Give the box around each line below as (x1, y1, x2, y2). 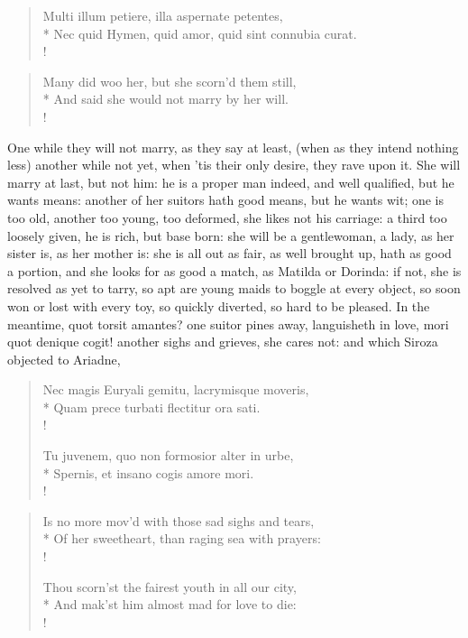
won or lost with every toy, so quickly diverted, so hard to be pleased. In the (7, 296, 430, 315)
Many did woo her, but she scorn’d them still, (42, 71, 297, 90)
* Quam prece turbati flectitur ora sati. (42, 397, 261, 416)
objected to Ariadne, (7, 349, 121, 368)
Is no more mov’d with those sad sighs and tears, (42, 511, 315, 530)
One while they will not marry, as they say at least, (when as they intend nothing (7, 137, 459, 156)
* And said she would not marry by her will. (42, 89, 289, 108)
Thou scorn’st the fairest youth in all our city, (42, 577, 297, 596)
